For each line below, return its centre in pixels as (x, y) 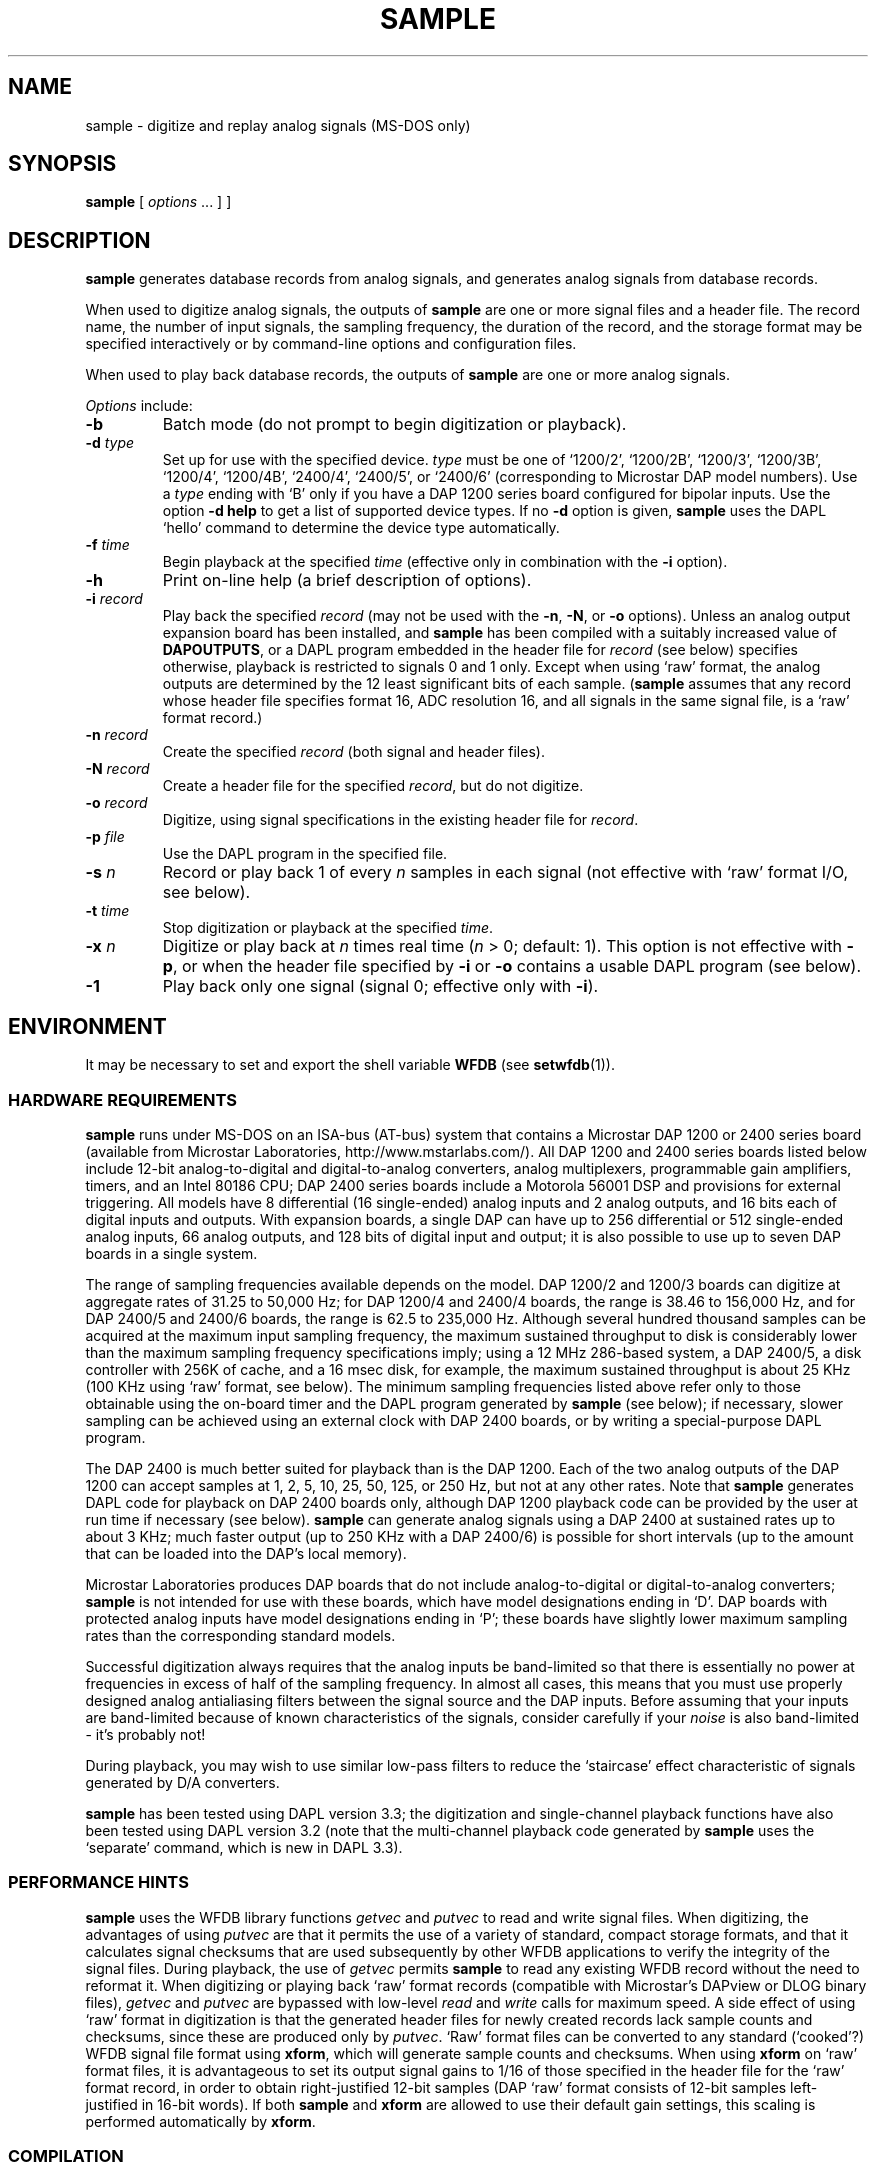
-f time (107, 545)
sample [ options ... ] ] (158, 202)
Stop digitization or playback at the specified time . (328, 928)
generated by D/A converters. (182, 1782)
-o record (116, 803)
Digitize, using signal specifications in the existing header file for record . (400, 820)
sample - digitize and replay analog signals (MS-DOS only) (278, 125)
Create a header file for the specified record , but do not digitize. (373, 786)
